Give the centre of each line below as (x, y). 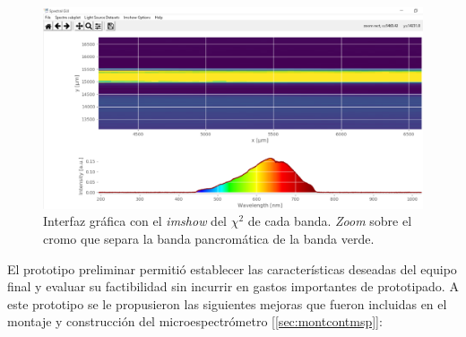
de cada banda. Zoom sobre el (330, 221)
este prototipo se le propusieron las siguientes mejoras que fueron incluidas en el (227, 303)
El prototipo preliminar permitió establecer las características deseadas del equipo (232, 268)
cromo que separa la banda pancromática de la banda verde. (209, 239)
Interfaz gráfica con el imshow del (135, 221)
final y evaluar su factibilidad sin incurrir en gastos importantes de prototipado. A (233, 286)
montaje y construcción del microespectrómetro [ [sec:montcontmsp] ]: (195, 321)
